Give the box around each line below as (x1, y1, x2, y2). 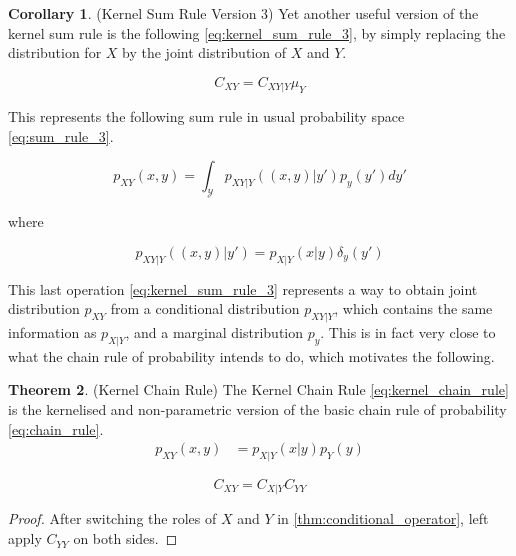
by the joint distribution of (122, 42, 286, 63)
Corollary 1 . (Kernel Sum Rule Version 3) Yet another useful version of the (8, 3, 479, 23)
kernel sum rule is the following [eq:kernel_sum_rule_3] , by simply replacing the (8, 22, 506, 43)
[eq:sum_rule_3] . (8, 125, 114, 146)
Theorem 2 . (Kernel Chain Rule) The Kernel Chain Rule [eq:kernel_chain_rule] (8, 379, 509, 400)
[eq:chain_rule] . (8, 418, 104, 439)
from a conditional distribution (110, 298, 300, 319)
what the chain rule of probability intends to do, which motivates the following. (8, 345, 495, 366)
